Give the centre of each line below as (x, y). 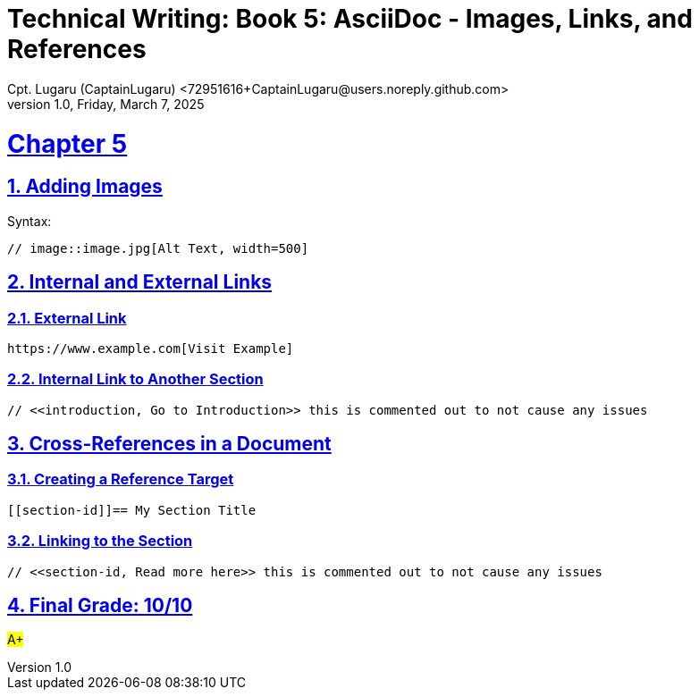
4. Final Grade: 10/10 (100, 606)
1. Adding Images (85, 187)
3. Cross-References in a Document (169, 444)
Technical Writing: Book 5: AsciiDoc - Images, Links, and (350, 19)
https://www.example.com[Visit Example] (151, 348)
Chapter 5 (67, 143)
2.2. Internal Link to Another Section (135, 379)
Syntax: (29, 221)
